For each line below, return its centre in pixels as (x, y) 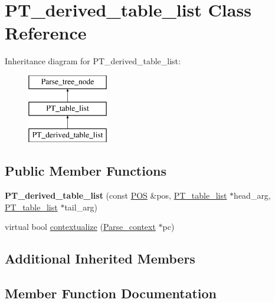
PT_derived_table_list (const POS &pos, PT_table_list (116, 195)
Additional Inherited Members (100, 258)
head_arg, (252, 195)
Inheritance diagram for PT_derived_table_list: (93, 61)
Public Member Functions (86, 171)
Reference (46, 33)
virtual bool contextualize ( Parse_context (80, 227)
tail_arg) (81, 207)
